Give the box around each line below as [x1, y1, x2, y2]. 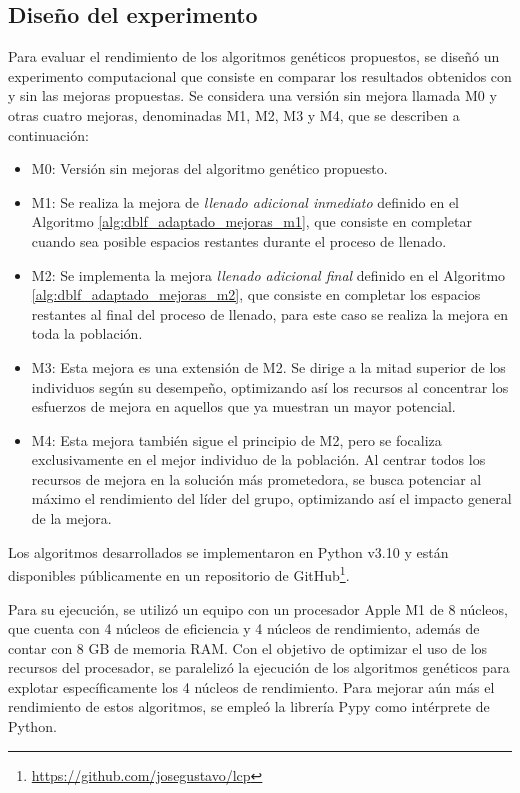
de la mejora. [31, 508, 112, 529]
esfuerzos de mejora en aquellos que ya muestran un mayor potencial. [31, 396, 456, 417]
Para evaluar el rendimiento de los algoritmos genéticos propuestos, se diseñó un [8, 46, 500, 67]
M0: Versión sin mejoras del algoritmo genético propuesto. [31, 158, 388, 179]
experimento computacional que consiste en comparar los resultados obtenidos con [8, 65, 512, 86]
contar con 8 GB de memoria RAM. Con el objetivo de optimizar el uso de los [8, 637, 488, 658]
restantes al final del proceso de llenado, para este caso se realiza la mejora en [31, 303, 508, 324]
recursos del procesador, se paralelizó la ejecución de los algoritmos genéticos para [8, 657, 510, 678]
